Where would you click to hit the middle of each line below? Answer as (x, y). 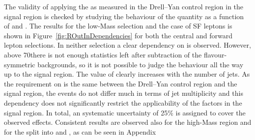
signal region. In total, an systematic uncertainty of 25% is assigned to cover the (125, 112)
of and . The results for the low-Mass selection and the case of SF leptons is (118, 26)
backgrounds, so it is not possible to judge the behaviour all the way (141, 64)
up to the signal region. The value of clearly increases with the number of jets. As (127, 74)
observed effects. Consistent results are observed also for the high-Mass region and (128, 122)
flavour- (215, 54)
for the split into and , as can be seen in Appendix (80, 131)
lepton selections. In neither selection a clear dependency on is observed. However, (127, 45)
